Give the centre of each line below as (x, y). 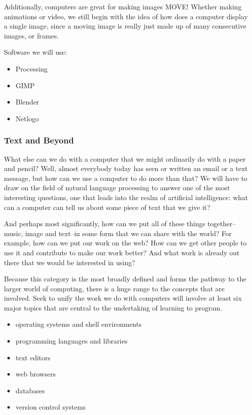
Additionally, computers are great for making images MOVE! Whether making (123, 6)
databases (30, 390)
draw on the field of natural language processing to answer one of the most (117, 188)
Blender (27, 102)
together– (222, 224)
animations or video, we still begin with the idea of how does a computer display (126, 16)
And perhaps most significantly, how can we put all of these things (105, 224)
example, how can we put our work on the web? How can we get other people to (125, 243)
